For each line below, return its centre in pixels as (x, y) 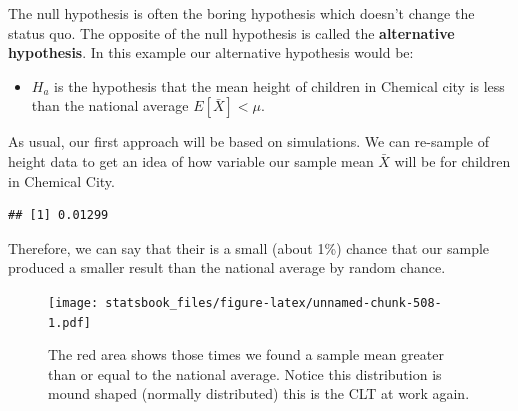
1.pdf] (69, 322)
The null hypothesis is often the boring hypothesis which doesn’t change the (241, 13)
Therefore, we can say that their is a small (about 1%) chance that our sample (249, 247)
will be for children (452, 160)
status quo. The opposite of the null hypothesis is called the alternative (231, 32)
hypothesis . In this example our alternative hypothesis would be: (211, 52)
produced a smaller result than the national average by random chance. (227, 267)
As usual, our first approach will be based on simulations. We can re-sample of (248, 141)
